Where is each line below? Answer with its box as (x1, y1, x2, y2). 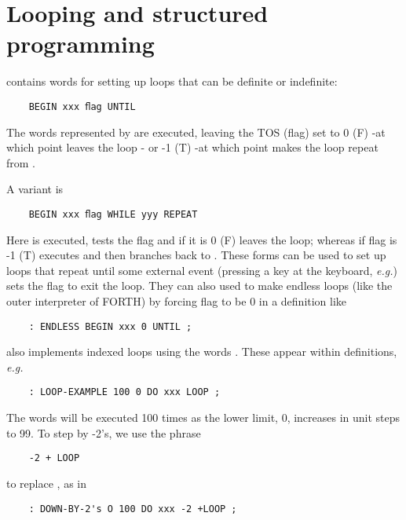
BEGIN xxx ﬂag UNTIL (28, 101, 136, 112)
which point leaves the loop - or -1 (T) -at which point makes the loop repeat (6, 139, 379, 156)
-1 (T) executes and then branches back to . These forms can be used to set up (6, 247, 386, 263)
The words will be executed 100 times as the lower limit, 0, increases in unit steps (6, 409, 401, 426)
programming (6, 27, 155, 60)
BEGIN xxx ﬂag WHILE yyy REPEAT (28, 208, 198, 220)
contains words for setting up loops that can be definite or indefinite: (6, 73, 338, 90)
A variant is (6, 181, 64, 197)
